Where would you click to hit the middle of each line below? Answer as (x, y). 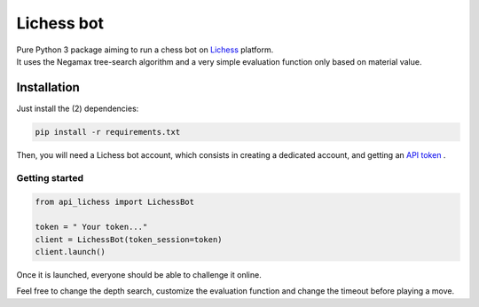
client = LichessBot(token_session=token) (129, 239)
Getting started (50, 177)
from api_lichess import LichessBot (115, 202)
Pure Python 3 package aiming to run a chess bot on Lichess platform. (145, 50)
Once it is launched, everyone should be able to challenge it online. (139, 274)
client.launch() (71, 252)
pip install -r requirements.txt (108, 132)
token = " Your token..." (91, 227)
